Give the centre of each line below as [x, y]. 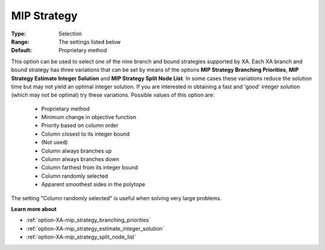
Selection [70, 34]
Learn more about [34, 209]
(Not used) [55, 142]
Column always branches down [80, 159]
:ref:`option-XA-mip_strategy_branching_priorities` [88, 220]
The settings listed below [90, 41]
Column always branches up [76, 151]
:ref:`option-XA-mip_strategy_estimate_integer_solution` [95, 228]
